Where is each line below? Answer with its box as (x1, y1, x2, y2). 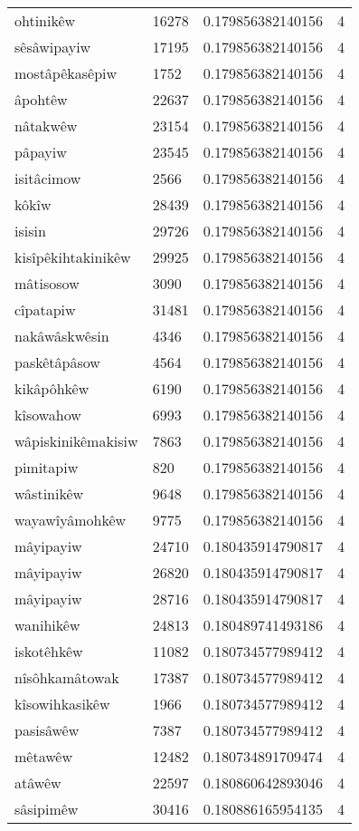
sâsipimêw (14, 798, 79, 819)
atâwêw (14, 772, 61, 793)
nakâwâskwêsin (14, 325, 109, 346)
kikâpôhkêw (14, 378, 90, 399)
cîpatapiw (14, 299, 76, 320)
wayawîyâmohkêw (14, 509, 127, 530)
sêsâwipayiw (14, 36, 91, 57)
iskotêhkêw (14, 641, 83, 662)
